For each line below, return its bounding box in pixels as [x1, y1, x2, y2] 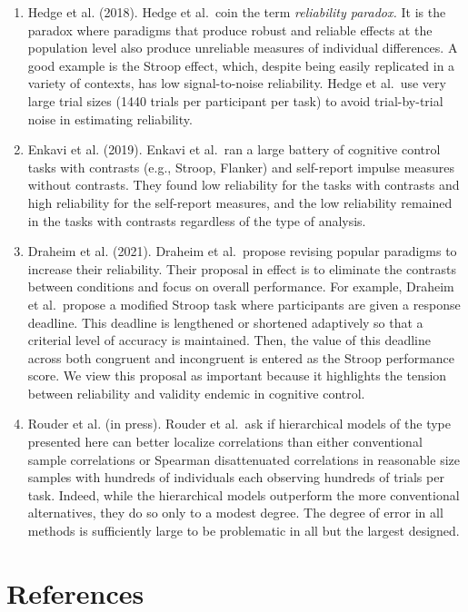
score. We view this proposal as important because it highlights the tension [27, 366, 447, 385]
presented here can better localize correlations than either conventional [27, 432, 423, 451]
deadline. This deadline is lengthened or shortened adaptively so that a [27, 312, 423, 331]
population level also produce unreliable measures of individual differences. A [27, 38, 458, 57]
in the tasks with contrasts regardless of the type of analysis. [27, 211, 366, 230]
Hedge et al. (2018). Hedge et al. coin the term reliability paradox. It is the [27, 3, 446, 21]
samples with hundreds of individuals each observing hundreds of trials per [27, 468, 444, 487]
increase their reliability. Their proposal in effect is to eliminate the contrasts [27, 259, 456, 278]
